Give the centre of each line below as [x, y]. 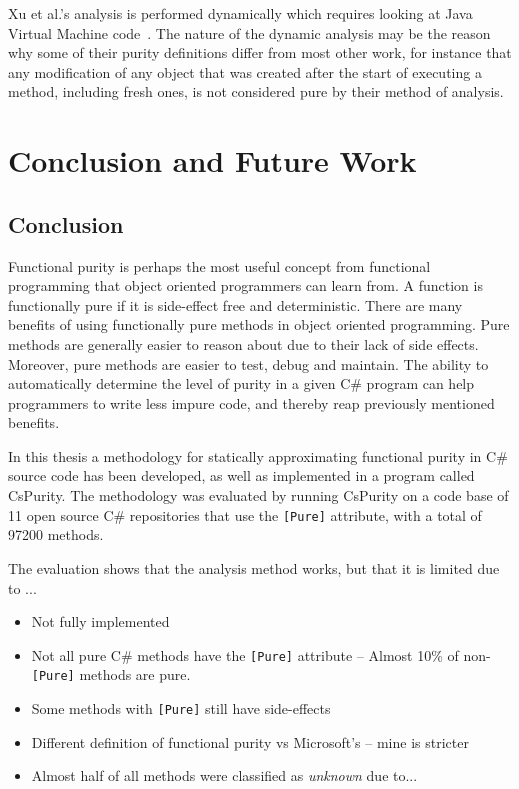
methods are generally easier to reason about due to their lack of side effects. [243, 343]
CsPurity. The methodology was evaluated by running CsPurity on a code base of [258, 495]
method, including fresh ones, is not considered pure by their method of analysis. [256, 91]
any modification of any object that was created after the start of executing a [245, 71]
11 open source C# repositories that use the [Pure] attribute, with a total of [245, 514]
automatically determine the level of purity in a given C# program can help [241, 383]
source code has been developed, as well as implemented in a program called [241, 475]
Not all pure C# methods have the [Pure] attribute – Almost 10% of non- [261, 654]
